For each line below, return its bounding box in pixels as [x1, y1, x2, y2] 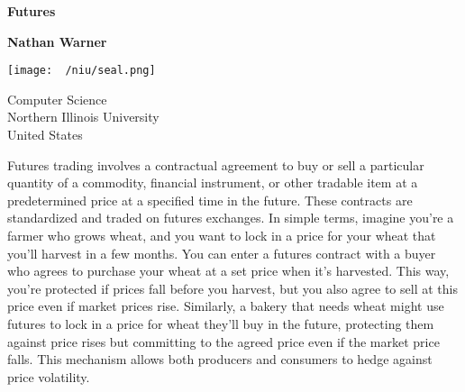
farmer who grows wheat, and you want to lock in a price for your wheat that [7, 226, 436, 244]
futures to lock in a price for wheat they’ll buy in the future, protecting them [7, 314, 434, 333]
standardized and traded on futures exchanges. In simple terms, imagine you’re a [7, 208, 454, 227]
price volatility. [7, 367, 90, 386]
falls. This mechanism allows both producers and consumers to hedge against [7, 350, 433, 369]
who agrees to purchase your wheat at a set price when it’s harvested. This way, [7, 261, 450, 280]
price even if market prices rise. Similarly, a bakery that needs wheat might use [7, 296, 444, 315]
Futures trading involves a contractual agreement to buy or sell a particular [7, 155, 424, 174]
